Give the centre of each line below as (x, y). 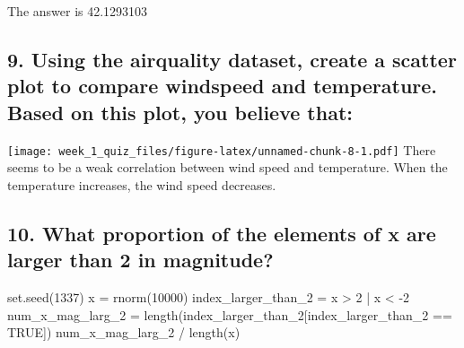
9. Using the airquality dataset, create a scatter (232, 59)
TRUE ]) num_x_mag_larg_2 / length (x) (124, 332)
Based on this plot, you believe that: (180, 112)
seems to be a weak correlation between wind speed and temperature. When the (228, 167)
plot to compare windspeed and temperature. (223, 86)
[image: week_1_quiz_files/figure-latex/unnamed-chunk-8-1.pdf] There (222, 149)
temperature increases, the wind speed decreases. (142, 184)
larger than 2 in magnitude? (140, 260)
